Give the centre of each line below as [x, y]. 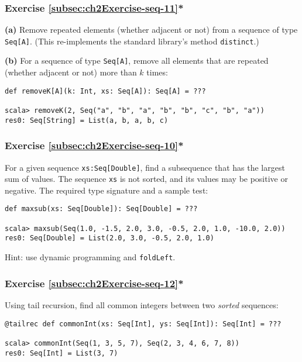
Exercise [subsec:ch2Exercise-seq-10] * [94, 145]
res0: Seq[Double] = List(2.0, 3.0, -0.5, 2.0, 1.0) [109, 238]
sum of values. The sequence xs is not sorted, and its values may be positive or [146, 179]
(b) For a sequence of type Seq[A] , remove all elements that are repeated [137, 61]
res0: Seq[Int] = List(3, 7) [61, 353]
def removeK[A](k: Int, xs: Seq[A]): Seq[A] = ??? [105, 91]
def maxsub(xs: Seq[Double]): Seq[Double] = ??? [101, 209]
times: [157, 72]
